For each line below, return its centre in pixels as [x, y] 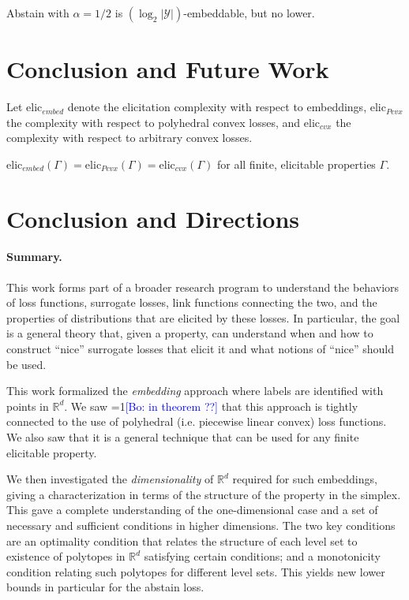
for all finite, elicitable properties [296, 164]
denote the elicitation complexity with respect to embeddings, [217, 107]
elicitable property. [52, 452]
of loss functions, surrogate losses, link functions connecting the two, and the [192, 302]
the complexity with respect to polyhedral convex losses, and [154, 122]
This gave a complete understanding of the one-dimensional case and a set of [192, 510]
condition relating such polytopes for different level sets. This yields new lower [196, 571]
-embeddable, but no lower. [249, 13]
